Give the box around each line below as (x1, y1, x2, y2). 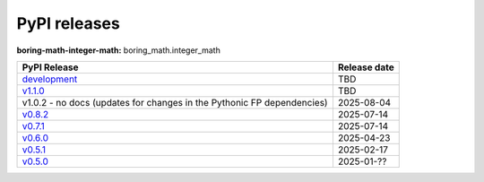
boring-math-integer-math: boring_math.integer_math (16, 45, 221, 56)
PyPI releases (16, 13, 120, 33)
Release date (337, 61, 394, 74)
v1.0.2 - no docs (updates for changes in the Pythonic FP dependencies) (22, 96, 328, 108)
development (22, 73, 78, 85)
